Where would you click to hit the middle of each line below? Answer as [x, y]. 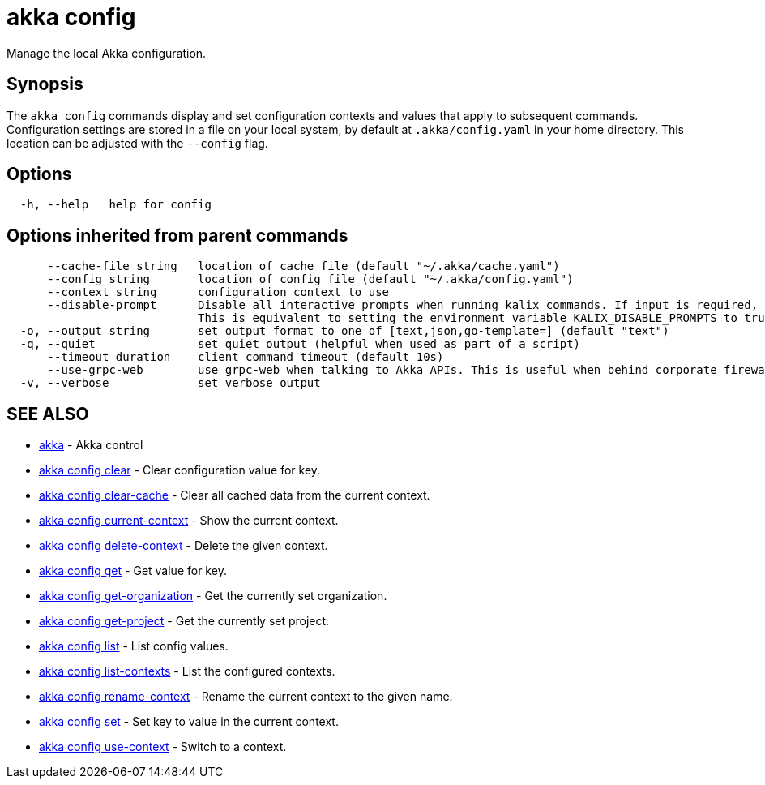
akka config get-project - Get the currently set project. [184, 621]
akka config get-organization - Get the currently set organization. [213, 596]
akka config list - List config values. [134, 646]
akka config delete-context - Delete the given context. [184, 546]
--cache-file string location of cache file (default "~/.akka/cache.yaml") [303, 266]
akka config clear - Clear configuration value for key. [180, 470]
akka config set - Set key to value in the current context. [189, 722]
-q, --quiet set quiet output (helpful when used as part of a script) [300, 344]
